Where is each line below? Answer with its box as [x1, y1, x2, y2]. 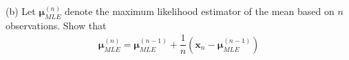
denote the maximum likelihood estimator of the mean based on [64, 4, 335, 18]
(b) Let [6, 4, 36, 18]
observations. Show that [6, 18, 107, 32]
